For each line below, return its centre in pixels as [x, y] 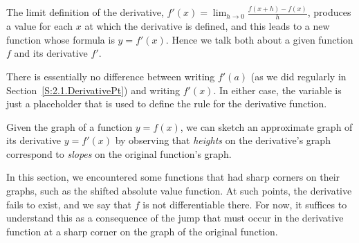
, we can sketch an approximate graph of [266, 126]
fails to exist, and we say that [69, 204]
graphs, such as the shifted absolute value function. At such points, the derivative [179, 191]
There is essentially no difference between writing [111, 76]
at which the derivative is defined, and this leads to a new [207, 26]
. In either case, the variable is [277, 90]
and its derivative [51, 53]
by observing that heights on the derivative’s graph [223, 140]
